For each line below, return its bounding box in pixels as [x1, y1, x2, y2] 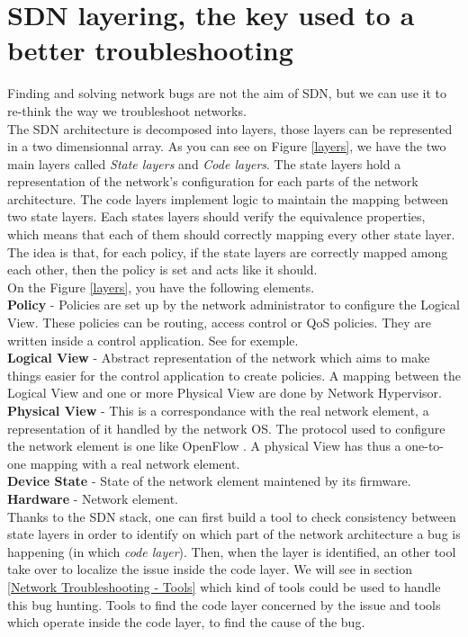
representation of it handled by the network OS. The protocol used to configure [7, 418, 445, 437]
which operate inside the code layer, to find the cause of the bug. [7, 613, 365, 632]
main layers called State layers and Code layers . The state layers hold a [7, 154, 401, 173]
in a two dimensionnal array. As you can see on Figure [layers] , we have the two [7, 137, 446, 156]
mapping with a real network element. [30, 453, 240, 472]
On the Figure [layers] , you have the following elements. [7, 277, 315, 296]
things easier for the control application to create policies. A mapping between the [7, 365, 461, 384]
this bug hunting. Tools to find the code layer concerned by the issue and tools [7, 595, 441, 614]
